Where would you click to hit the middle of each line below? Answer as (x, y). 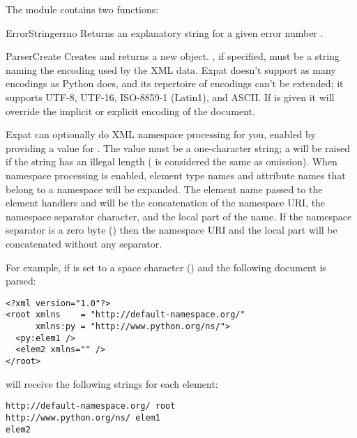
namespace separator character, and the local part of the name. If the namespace (179, 216)
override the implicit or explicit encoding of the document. (130, 111)
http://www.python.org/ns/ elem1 (83, 417)
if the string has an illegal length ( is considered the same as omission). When (172, 161)
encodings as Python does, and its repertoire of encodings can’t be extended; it (175, 83)
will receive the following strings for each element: (112, 383)
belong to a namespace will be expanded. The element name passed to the (164, 189)
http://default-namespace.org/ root (91, 406)
